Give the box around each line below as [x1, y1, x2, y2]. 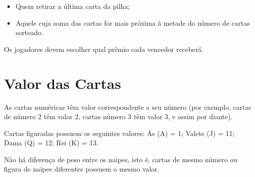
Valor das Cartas [4, 73, 121, 93]
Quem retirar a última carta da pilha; [15, 1, 130, 11]
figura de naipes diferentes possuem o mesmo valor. [4, 164, 159, 174]
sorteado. [15, 27, 44, 38]
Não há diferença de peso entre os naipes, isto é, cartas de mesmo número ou [4, 154, 238, 164]
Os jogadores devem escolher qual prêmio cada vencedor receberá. [4, 44, 204, 54]
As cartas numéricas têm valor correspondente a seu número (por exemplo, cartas [4, 101, 252, 112]
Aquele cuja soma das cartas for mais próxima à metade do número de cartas [15, 17, 250, 28]
